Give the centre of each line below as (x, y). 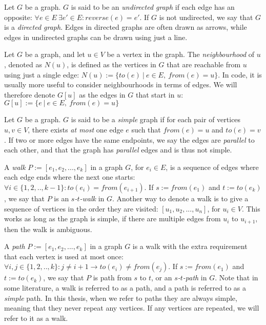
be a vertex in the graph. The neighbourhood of (181, 54)
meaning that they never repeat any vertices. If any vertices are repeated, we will (132, 308)
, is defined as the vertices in (111, 64)
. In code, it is (240, 74)
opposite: (18, 17)
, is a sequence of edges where (212, 167)
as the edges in (102, 94)
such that (146, 129)
